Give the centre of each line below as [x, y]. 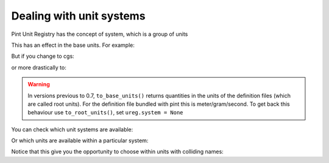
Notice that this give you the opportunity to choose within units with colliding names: [117, 151]
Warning [39, 85]
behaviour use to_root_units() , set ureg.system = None [105, 113]
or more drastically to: [39, 68]
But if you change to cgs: [43, 56]
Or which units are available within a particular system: [80, 140]
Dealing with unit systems [78, 16]
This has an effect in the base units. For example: [73, 45]
